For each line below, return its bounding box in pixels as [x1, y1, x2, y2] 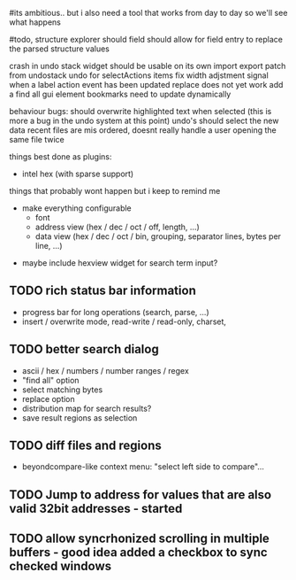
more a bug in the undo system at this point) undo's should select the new [9, 115, 279, 126]
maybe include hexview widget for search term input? [21, 258, 218, 268]
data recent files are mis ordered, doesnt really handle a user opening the [9, 125, 277, 135]
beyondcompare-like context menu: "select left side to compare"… [21, 461, 265, 472]
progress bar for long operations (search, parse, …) [21, 306, 209, 317]
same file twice [9, 135, 65, 144]
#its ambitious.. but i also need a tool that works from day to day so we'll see [9, 8, 288, 18]
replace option [21, 393, 75, 404]
